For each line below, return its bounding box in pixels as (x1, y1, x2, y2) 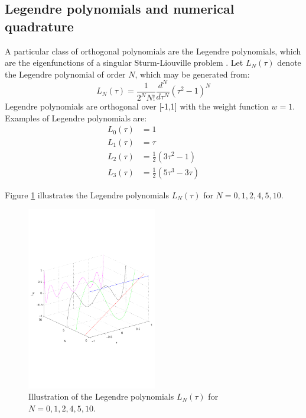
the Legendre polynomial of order (5, 67, 126, 80)
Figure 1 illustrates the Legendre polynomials (5, 188, 170, 201)
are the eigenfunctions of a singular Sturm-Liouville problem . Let (5, 56, 243, 69)
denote (277, 56, 301, 69)
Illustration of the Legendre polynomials (28, 390, 174, 403)
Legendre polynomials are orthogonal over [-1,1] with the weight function (5, 100, 269, 112)
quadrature (5, 17, 74, 35)
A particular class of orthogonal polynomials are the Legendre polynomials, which (5, 44, 301, 57)
